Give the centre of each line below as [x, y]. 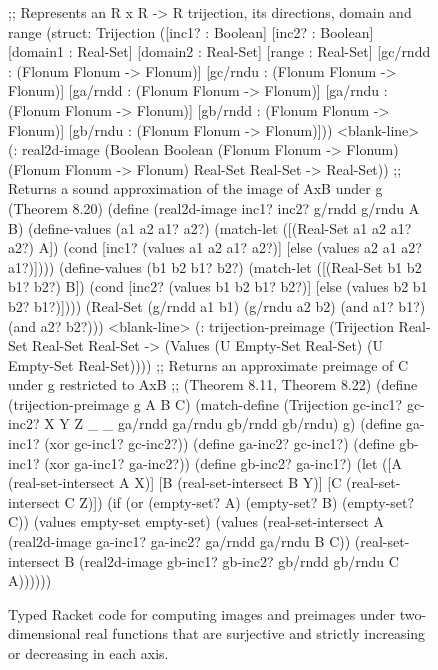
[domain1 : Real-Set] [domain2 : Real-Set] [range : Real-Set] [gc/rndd [219, 51]
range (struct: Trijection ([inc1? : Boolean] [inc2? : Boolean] [191, 31]
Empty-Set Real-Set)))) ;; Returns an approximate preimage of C [208, 364]
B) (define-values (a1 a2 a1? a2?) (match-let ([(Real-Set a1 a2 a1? [210, 227]
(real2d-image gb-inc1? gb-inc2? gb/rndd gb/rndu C [239, 560]
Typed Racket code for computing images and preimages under [202, 613]
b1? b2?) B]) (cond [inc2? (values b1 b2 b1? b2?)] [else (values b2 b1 [218, 286]
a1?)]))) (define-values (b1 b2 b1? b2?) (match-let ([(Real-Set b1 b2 [215, 266]
